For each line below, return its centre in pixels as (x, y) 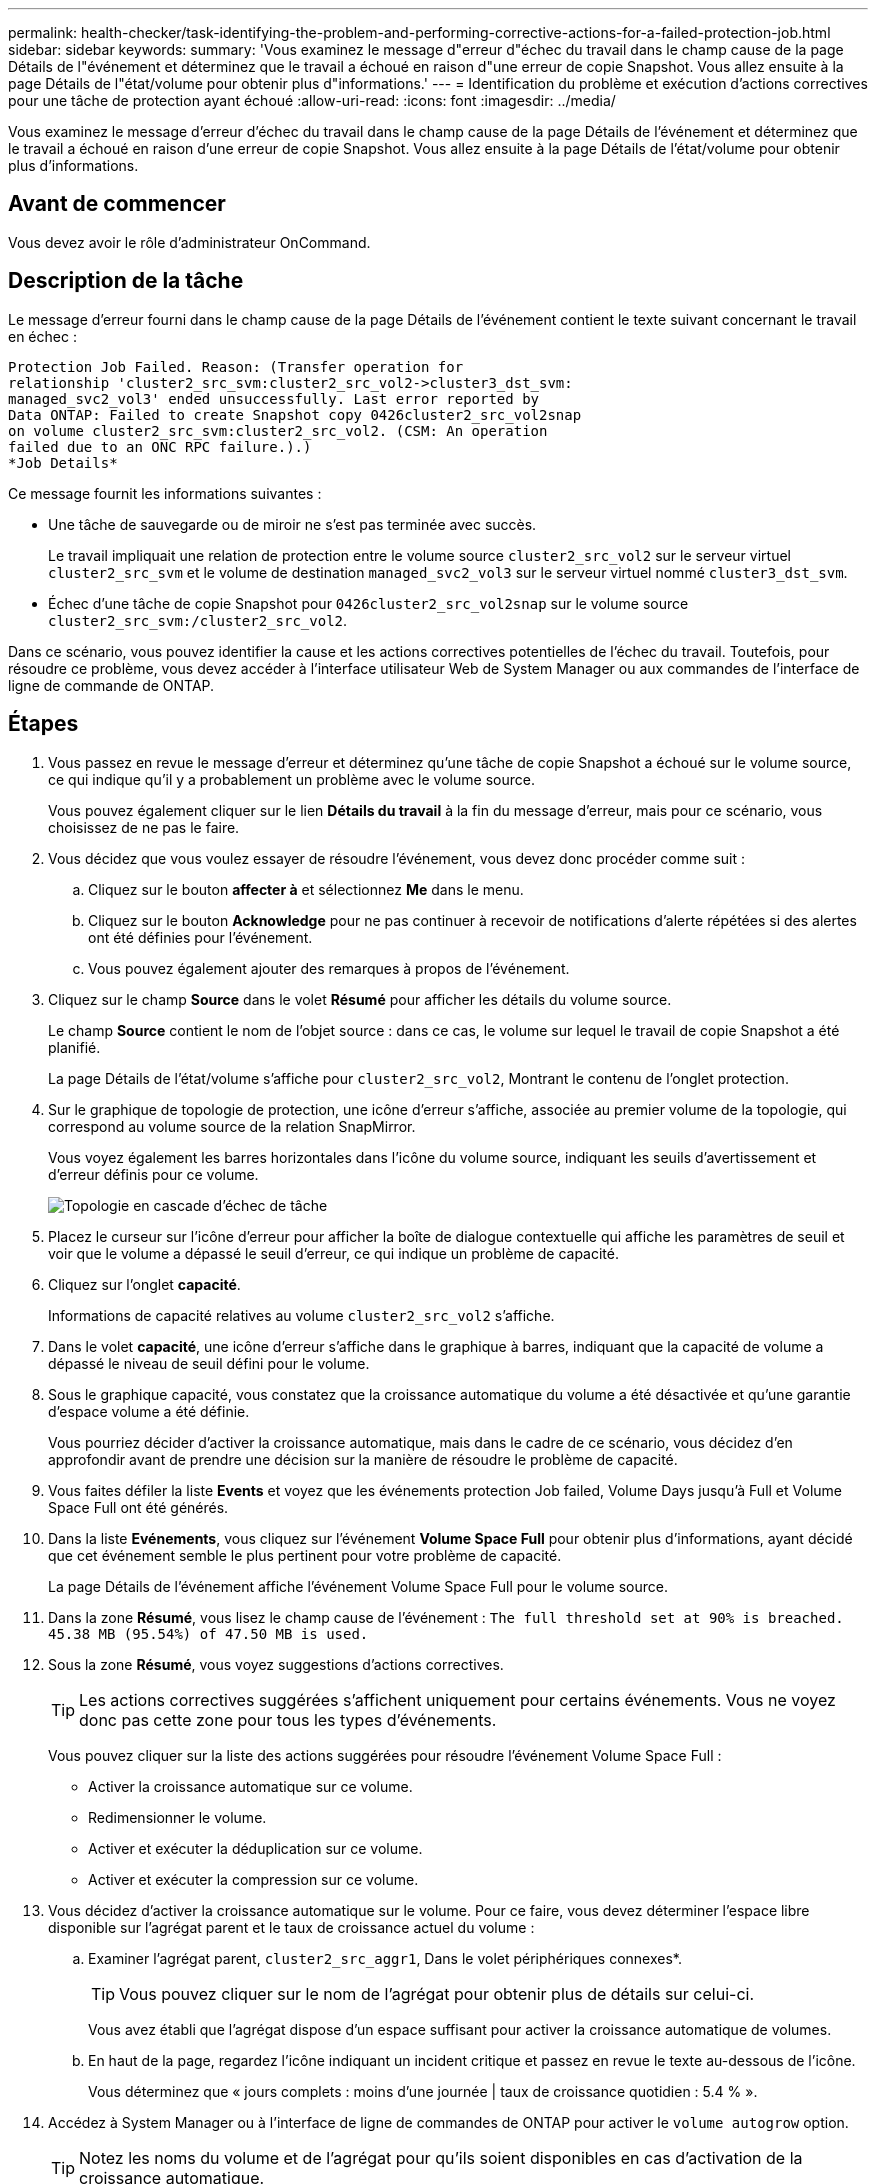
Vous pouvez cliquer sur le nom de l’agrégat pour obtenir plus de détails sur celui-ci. (436, 1993)
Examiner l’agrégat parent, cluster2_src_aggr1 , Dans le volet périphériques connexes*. (385, 1958)
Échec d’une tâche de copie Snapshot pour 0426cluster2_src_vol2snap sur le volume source (368, 603)
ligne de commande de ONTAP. (111, 685)
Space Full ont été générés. (138, 1507)
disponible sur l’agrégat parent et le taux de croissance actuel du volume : (291, 1927)
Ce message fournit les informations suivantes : (165, 493)
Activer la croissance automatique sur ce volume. (250, 1786)
